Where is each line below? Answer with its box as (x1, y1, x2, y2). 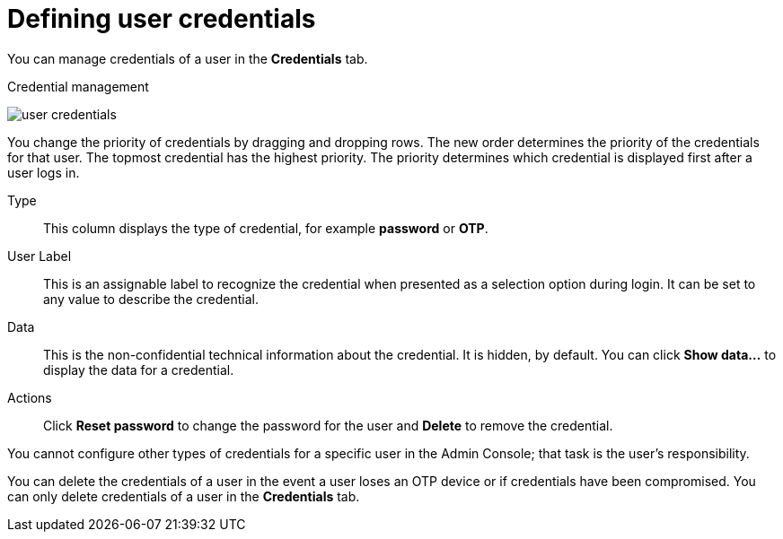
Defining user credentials (7, 4, 316, 34)
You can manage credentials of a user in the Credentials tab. (7, 50, 368, 66)
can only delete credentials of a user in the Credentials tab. (7, 488, 360, 504)
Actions (7, 389, 52, 405)
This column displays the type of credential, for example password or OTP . (43, 220, 488, 236)
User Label (7, 248, 72, 264)
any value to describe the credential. (43, 291, 259, 307)
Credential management (7, 78, 149, 94)
